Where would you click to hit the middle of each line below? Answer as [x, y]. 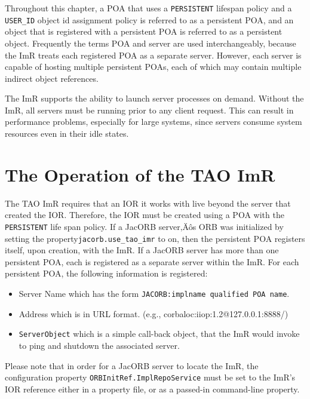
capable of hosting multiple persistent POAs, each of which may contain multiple [153, 67]
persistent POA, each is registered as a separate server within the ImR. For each [152, 261]
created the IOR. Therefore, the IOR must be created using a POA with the [145, 215]
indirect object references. [52, 78]
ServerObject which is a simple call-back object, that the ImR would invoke [159, 334]
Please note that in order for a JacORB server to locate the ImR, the [132, 365]
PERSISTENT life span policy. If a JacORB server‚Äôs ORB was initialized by [144, 226]
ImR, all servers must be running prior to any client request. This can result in [149, 110]
